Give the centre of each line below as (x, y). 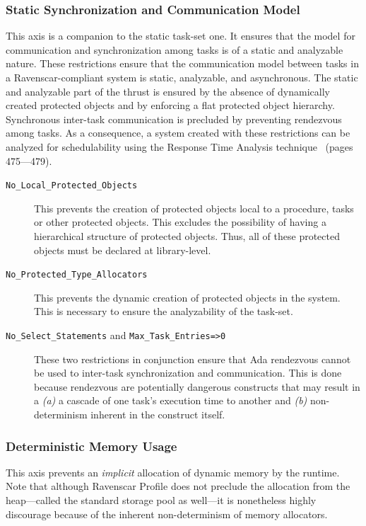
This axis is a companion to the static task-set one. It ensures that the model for (181, 36)
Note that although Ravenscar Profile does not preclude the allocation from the (178, 486)
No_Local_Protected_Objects (72, 186)
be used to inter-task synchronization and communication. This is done (188, 373)
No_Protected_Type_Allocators (77, 275)
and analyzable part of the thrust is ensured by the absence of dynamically (168, 91)
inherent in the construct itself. (158, 414)
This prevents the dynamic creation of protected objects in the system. (187, 297)
